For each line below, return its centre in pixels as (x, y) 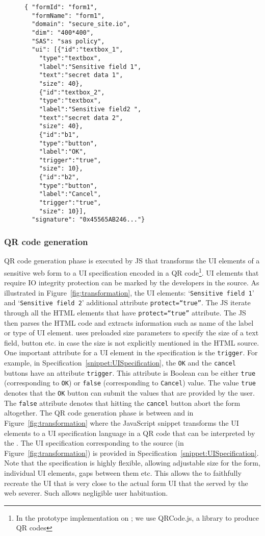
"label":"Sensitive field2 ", (90, 109)
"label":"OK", (63, 152)
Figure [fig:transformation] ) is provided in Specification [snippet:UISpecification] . (131, 453)
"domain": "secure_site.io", (81, 24)
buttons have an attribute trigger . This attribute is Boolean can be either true (130, 372)
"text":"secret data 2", (81, 118)
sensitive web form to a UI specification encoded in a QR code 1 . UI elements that (131, 272)
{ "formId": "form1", (61, 7)
